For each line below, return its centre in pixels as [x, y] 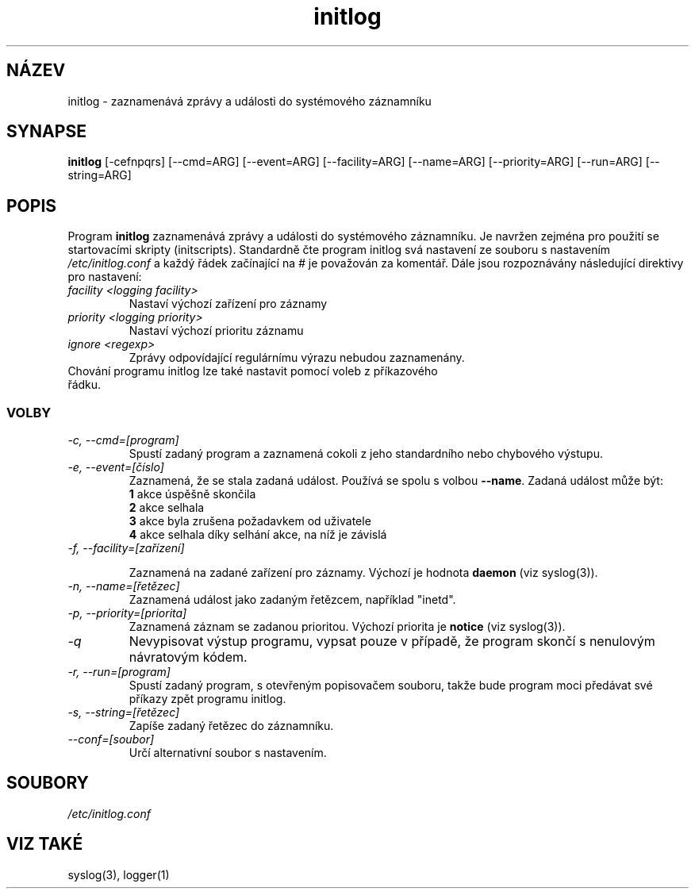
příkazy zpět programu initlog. [207, 699]
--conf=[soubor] [111, 739]
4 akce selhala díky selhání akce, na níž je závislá [258, 535]
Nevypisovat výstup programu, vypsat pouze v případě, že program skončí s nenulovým [392, 641]
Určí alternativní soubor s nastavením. [228, 753]
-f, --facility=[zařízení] [126, 548]
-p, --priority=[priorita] [127, 613]
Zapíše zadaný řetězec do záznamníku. [231, 726]
